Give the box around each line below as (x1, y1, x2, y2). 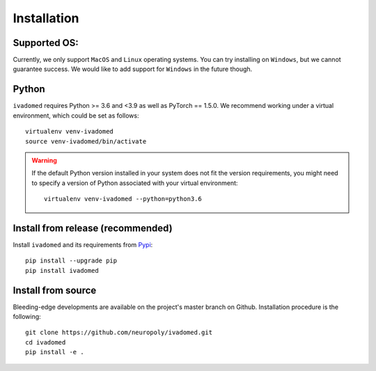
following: (13, 313, 41, 321)
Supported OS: (13, 37, 79, 49)
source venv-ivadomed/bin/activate (25, 137, 147, 145)
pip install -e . (25, 348, 84, 356)
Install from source (13, 284, 97, 296)
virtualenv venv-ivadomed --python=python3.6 (44, 195, 202, 203)
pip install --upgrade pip (25, 257, 118, 265)
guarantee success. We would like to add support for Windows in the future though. (13, 65, 253, 73)
